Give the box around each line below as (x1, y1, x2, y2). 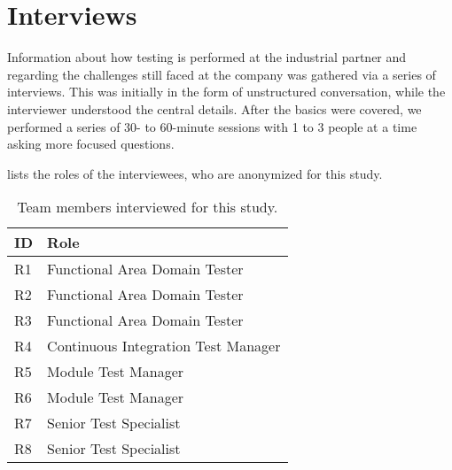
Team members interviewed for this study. (17, 196, 278, 218)
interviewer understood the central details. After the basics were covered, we (7, 99, 422, 118)
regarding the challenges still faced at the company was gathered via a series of (7, 65, 436, 83)
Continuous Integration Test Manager (47, 335, 281, 357)
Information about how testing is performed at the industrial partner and (7, 48, 407, 66)
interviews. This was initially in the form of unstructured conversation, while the (7, 82, 446, 101)
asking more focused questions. (7, 135, 175, 153)
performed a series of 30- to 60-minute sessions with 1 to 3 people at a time (7, 117, 417, 135)
